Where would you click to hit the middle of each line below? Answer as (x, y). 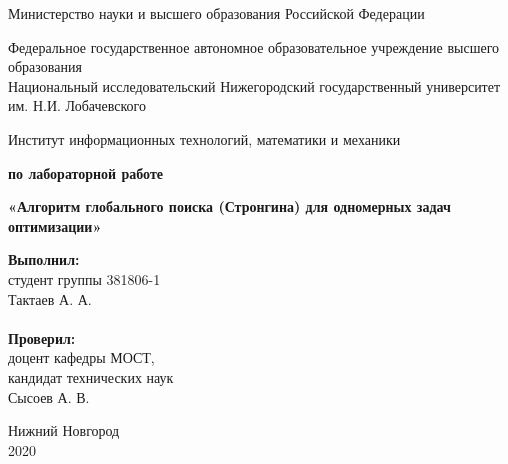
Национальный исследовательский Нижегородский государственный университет (254, 85)
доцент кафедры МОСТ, (81, 357)
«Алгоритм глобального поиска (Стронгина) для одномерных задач (229, 206)
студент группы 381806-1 (84, 278)
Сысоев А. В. (49, 396)
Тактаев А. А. (50, 298)
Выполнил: (44, 259)
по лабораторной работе (86, 172)
